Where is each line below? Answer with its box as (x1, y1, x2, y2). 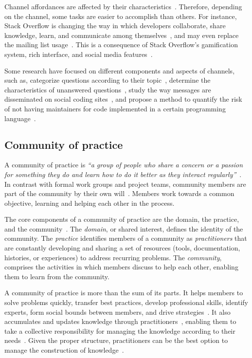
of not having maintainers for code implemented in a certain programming (4, 103, 226, 113)
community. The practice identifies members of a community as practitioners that (4, 233, 247, 243)
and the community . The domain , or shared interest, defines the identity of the (4, 223, 243, 233)
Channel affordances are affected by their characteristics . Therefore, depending (4, 1, 242, 11)
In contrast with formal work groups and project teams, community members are (4, 179, 246, 189)
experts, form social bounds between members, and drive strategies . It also (4, 306, 231, 317)
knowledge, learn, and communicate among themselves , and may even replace (4, 30, 239, 40)
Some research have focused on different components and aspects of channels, (4, 65, 235, 75)
